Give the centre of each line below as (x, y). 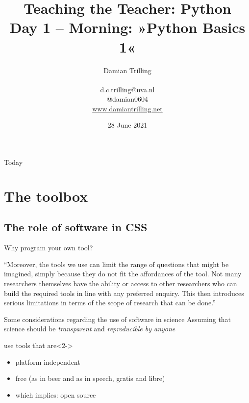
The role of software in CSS (76, 227)
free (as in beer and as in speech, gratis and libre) (90, 378)
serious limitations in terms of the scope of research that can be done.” (110, 303)
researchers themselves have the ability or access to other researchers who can (121, 283)
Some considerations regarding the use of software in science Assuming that (118, 319)
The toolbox (46, 196)
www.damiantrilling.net (127, 108)
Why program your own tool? (49, 248)
